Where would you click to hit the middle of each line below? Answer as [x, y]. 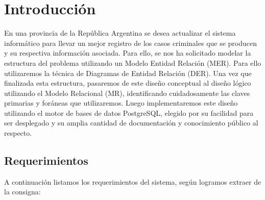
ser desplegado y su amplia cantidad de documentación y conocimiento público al [131, 123]
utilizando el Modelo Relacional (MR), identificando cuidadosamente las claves [127, 93]
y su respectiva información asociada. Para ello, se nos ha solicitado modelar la [128, 53]
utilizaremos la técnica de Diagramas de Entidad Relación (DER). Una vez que [128, 73]
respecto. [18, 133]
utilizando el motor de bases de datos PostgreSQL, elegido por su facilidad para [129, 112]
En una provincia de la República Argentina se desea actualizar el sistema [120, 33]
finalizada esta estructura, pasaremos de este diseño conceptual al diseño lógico [128, 83]
